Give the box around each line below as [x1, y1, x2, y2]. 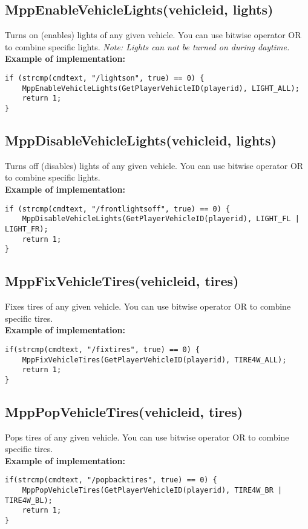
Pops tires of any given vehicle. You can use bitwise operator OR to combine [5, 430, 289, 443]
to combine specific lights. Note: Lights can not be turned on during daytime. [5, 40, 290, 53]
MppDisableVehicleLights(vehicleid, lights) [5, 131, 277, 149]
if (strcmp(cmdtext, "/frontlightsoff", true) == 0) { [5, 204, 231, 213]
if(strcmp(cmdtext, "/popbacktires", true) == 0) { [5, 476, 217, 485]
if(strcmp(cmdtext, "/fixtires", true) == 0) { [5, 345, 200, 354]
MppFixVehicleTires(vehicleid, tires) [5, 271, 239, 290]
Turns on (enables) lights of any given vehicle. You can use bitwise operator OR [5, 28, 301, 41]
